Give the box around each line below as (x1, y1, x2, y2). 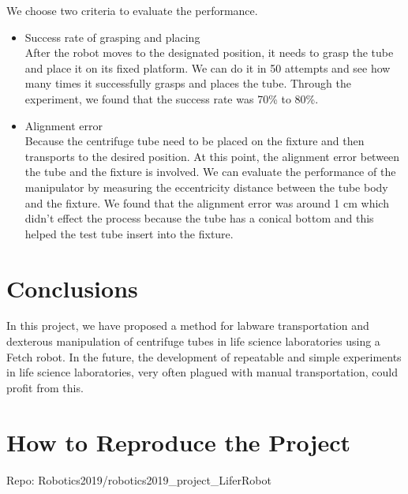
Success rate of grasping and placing (24, 28, 200, 45)
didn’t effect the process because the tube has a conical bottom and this (24, 210, 374, 226)
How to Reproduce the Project (6, 425, 350, 458)
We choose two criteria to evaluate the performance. (6, 2, 258, 18)
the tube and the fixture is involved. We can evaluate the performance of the (24, 163, 396, 180)
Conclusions (6, 271, 138, 304)
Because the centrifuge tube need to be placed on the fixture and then (24, 133, 365, 149)
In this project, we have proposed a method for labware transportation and (6, 317, 369, 334)
